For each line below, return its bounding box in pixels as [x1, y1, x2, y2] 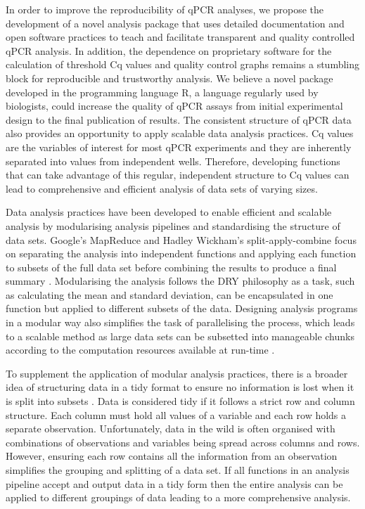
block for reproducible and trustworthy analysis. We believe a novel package [6, 70, 333, 85]
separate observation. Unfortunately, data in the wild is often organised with [6, 421, 335, 436]
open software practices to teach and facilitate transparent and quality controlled [6, 30, 355, 44]
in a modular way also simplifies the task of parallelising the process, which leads [6, 315, 355, 330]
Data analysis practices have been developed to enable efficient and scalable [6, 205, 332, 219]
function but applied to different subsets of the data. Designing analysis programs [6, 301, 358, 316]
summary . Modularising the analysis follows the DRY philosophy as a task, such [6, 273, 355, 288]
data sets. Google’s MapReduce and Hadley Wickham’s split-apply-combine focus [6, 232, 357, 247]
